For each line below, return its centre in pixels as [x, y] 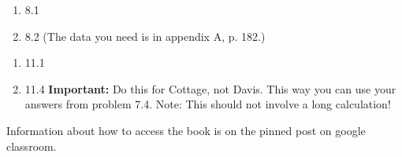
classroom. [32, 146]
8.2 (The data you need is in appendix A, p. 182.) [145, 36]
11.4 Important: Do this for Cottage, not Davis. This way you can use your [210, 88]
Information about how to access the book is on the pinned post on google [186, 130]
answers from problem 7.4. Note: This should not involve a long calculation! [208, 104]
